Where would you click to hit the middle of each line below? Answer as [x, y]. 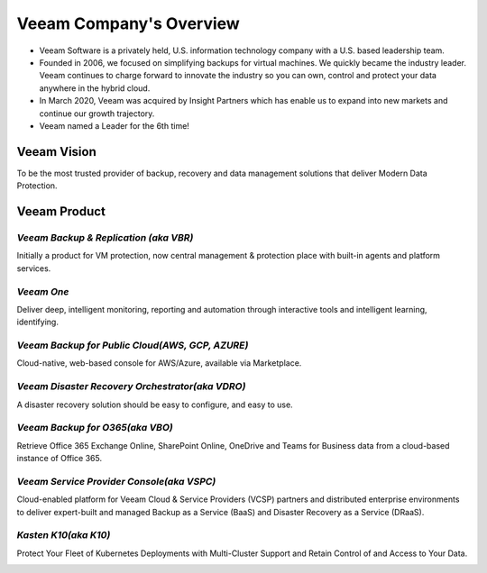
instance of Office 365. [60, 459]
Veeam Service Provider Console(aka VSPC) [116, 481]
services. [34, 268]
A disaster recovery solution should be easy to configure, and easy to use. [155, 405]
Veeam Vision [56, 152]
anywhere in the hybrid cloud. [95, 88]
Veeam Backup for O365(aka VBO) [95, 428]
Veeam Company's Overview [129, 23]
